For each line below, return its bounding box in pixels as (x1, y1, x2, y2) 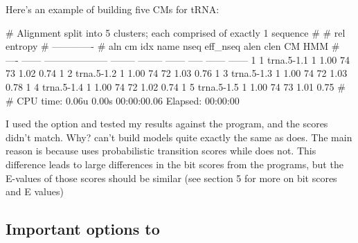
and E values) (6, 184, 64, 199)
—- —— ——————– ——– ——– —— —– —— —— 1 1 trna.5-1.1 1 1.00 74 (6, 52, 350, 66)
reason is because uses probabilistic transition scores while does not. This (6, 143, 316, 158)
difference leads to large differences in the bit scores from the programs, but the (6, 156, 343, 171)
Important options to (6, 218, 160, 240)
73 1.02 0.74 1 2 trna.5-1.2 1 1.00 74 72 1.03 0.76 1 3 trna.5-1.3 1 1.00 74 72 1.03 (6, 66, 348, 80)
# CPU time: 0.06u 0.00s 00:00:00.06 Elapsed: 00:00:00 (6, 93, 240, 107)
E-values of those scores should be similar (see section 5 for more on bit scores (6, 170, 337, 185)
